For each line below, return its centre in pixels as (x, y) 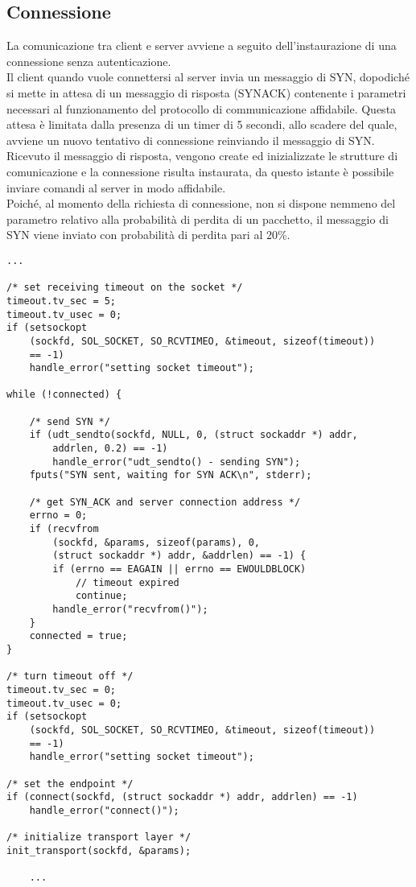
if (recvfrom (64, 529)
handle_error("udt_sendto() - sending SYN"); (177, 462)
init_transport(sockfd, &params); (99, 850)
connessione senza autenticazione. (89, 61)
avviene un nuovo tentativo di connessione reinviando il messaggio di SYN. (191, 140)
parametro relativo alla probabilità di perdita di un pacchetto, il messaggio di (198, 219)
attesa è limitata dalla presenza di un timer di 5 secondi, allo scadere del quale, (202, 124)
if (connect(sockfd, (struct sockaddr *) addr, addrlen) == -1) (182, 797)
